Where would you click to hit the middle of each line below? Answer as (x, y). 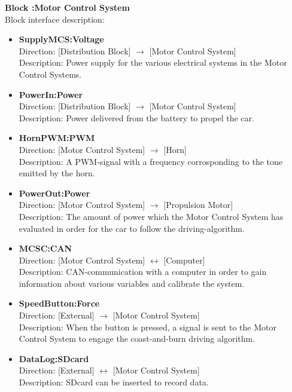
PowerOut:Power (54, 193)
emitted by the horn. (57, 173)
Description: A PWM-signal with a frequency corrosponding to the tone (151, 161)
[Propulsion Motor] (198, 205)
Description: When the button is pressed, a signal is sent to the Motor (147, 327)
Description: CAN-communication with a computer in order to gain (143, 272)
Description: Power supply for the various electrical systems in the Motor (153, 62)
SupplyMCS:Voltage (61, 39)
